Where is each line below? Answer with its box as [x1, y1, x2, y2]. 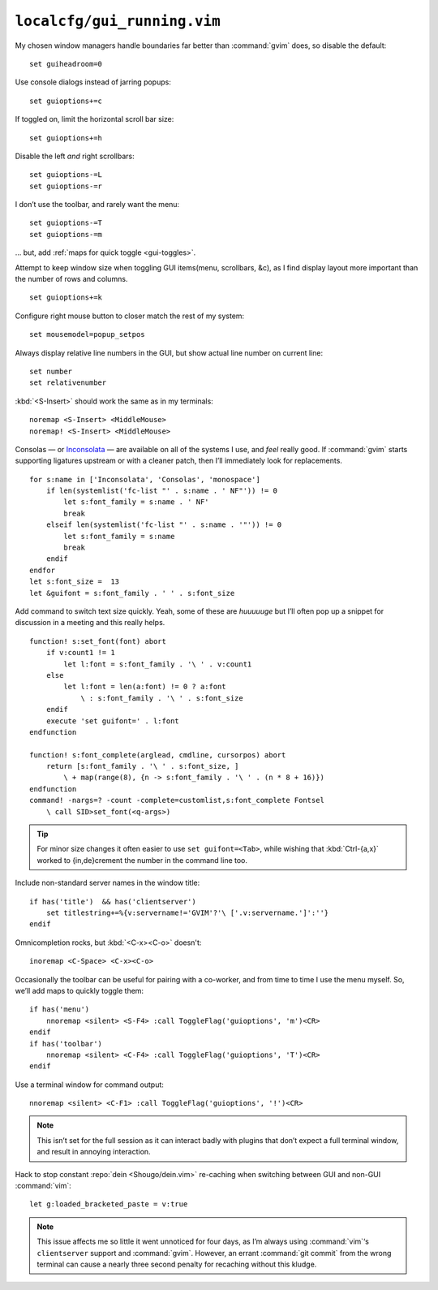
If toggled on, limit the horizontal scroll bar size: [15, 114, 174, 124]
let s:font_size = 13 [29, 577, 120, 586]
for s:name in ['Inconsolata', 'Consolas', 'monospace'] [29, 475, 261, 484]
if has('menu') [29, 1005, 90, 1014]
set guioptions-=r [29, 181, 103, 191]
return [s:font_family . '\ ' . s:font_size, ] [45, 761, 239, 771]
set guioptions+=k [29, 293, 103, 302]
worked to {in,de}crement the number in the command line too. [36, 855, 247, 865]
